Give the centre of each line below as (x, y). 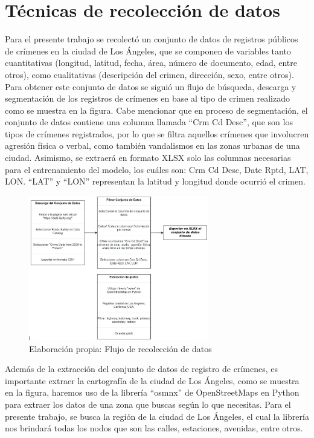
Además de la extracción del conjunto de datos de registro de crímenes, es (141, 369)
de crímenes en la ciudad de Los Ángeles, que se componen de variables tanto (148, 51)
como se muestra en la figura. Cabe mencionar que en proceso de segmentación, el (156, 110)
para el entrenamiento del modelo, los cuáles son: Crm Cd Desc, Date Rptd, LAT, (157, 169)
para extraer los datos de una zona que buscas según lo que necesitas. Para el (148, 404)
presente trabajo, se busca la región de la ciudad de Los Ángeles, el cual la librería (157, 416)
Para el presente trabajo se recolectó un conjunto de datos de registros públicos (152, 39)
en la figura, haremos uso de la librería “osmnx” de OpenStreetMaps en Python (152, 392)
